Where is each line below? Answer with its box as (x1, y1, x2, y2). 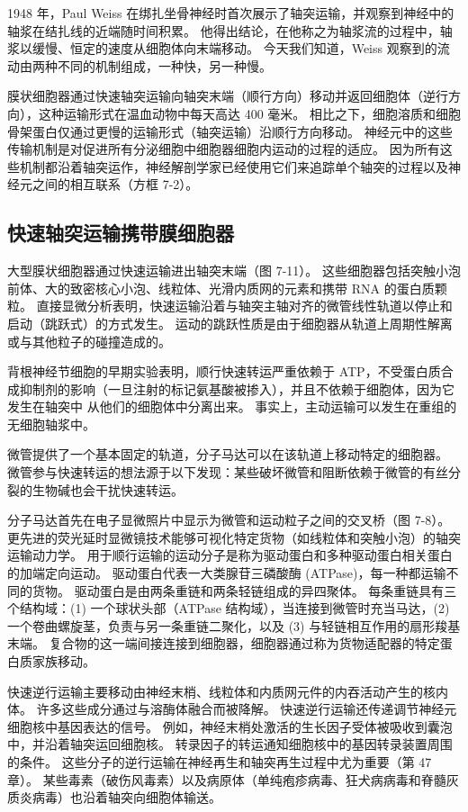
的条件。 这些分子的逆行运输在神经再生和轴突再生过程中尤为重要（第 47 (7, 752, 432, 771)
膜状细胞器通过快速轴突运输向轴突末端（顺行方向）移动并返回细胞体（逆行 (7, 86, 448, 105)
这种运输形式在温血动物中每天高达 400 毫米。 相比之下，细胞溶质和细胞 (38, 104, 461, 122)
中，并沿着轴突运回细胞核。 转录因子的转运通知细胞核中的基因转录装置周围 (7, 735, 453, 753)
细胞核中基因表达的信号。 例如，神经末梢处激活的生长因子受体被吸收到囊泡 (7, 717, 453, 735)
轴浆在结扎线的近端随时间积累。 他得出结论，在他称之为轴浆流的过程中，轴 (7, 21, 453, 40)
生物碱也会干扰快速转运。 (31, 480, 184, 499)
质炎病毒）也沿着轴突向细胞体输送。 (7, 788, 221, 807)
